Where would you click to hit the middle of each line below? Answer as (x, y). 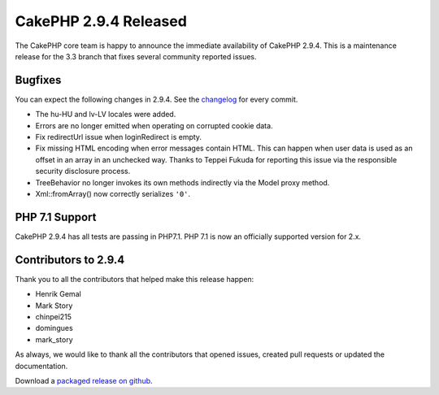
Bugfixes (38, 80)
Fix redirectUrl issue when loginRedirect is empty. (119, 137)
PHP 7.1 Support (56, 217)
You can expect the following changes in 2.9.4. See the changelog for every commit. (156, 99)
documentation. (41, 366)
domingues (54, 328)
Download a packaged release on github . (84, 380)
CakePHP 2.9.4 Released (101, 21)
